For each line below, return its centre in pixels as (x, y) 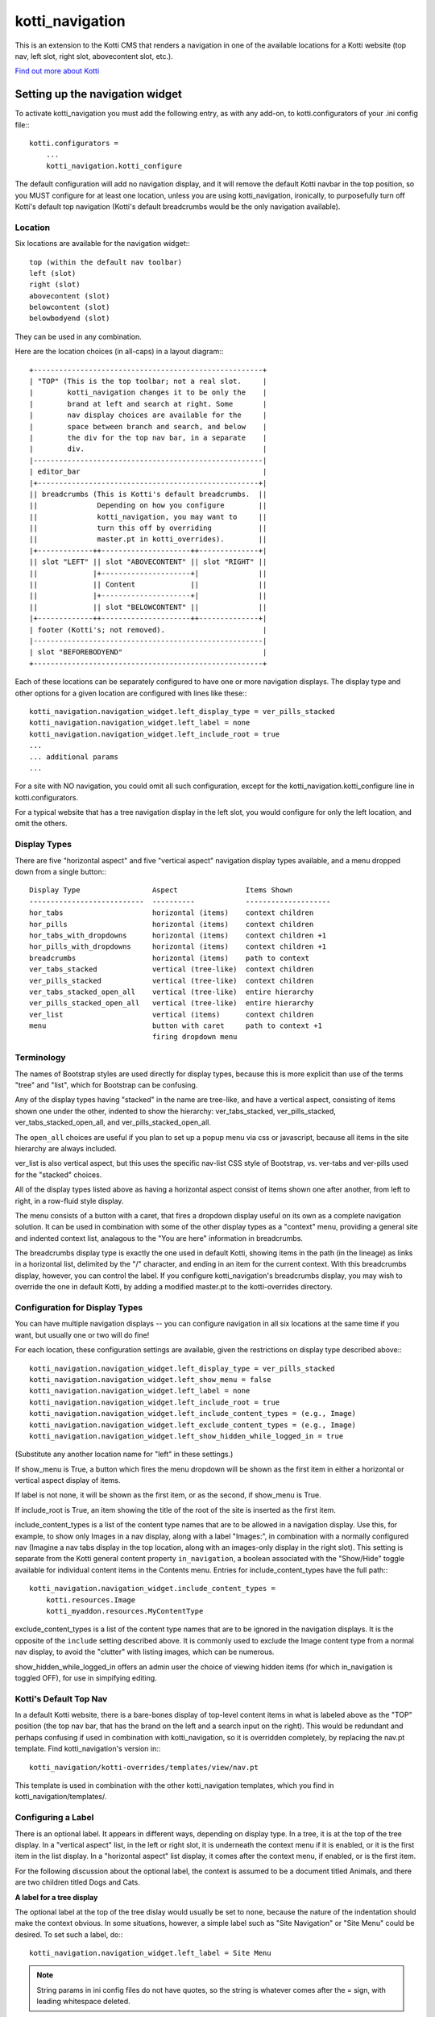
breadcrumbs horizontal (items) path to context (170, 958)
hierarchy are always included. (66, 1148)
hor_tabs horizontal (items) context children (172, 913)
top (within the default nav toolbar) (106, 262)
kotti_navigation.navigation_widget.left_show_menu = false (150, 1379)
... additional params (74, 757)
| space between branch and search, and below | (148, 426)
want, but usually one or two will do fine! (82, 1334)
